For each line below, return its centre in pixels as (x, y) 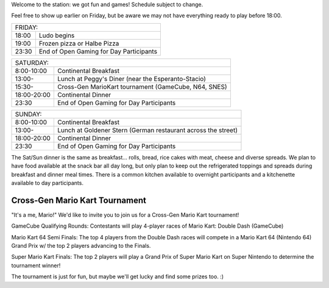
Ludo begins (57, 35)
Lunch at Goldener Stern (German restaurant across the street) (147, 130)
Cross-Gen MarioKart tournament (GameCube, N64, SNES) (142, 86)
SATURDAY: (32, 63)
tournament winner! (36, 265)
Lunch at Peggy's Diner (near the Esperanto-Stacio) (132, 79)
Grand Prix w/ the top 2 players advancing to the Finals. (81, 246)
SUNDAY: (28, 114)
